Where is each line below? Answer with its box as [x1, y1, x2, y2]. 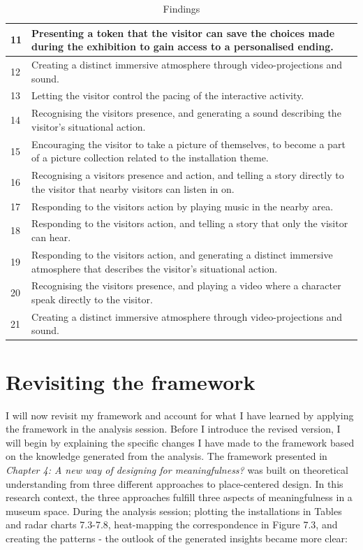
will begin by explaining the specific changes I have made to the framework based [6, 435, 355, 449]
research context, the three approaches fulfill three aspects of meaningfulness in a [6, 490, 353, 505]
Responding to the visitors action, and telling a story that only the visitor [31, 216, 348, 231]
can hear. [31, 230, 71, 245]
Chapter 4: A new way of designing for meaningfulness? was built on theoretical [6, 462, 348, 477]
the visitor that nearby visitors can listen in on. [31, 181, 235, 196]
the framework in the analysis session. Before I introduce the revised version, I [6, 421, 341, 436]
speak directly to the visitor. [31, 291, 153, 306]
